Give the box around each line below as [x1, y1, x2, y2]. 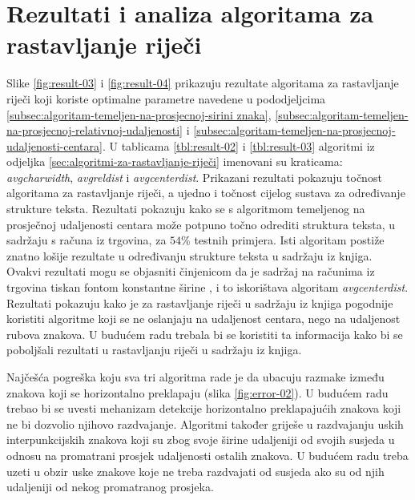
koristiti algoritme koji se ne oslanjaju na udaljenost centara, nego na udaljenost [6, 310, 401, 327]
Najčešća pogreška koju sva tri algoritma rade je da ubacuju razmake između [6, 369, 385, 385]
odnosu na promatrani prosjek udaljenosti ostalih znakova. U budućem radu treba [6, 446, 409, 463]
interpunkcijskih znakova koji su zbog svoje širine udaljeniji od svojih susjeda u [6, 431, 395, 448]
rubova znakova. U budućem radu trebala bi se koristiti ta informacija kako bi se [6, 325, 403, 342]
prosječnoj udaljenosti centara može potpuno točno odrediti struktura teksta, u [6, 216, 396, 232]
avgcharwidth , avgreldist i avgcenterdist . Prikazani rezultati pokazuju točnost [6, 168, 382, 185]
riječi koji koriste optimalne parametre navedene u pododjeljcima [6, 90, 326, 107]
